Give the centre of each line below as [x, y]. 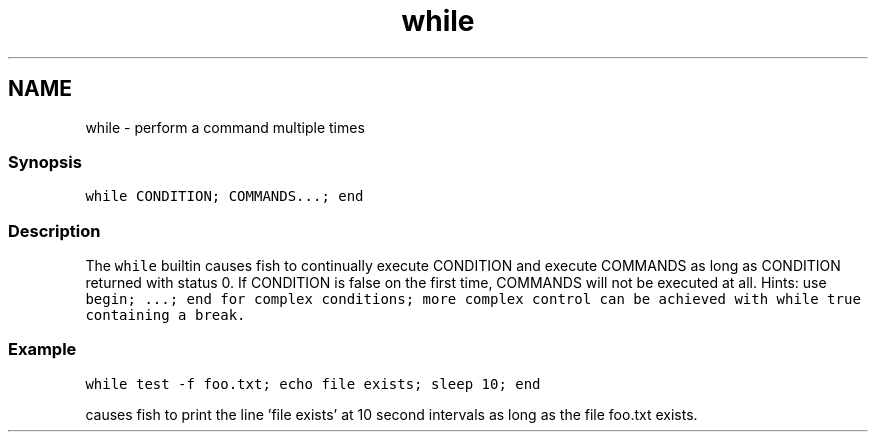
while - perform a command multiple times [225, 127]
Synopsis [45, 161]
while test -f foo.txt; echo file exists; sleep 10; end [313, 383]
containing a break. [165, 315]
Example [42, 349]
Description [54, 230]
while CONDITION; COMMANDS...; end [224, 196]
